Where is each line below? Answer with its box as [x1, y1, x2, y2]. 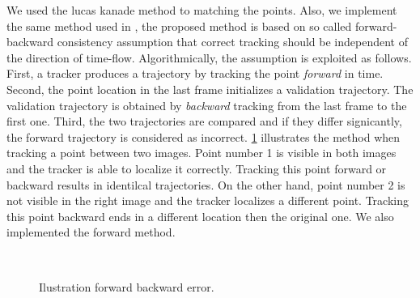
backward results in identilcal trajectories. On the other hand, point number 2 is [6, 176, 405, 193]
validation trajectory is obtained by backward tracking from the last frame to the [6, 96, 407, 113]
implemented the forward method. [6, 223, 176, 241]
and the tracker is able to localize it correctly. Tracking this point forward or [6, 160, 387, 177]
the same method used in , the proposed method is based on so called [6, 17, 352, 34]
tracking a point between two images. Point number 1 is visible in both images [6, 144, 397, 161]
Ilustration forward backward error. [39, 278, 214, 295]
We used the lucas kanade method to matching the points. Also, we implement [6, 2, 397, 18]
